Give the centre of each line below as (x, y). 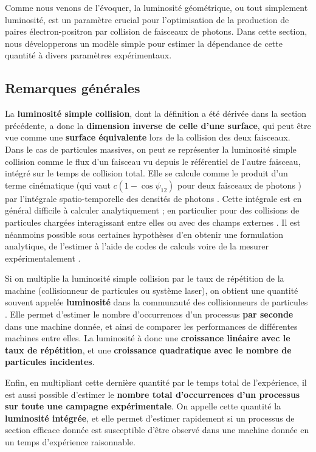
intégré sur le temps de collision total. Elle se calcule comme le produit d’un (146, 173)
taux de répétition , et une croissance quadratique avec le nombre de (148, 349)
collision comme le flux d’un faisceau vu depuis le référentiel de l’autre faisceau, (153, 161)
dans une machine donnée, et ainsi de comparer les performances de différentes (151, 326)
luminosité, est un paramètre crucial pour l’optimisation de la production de (147, 19)
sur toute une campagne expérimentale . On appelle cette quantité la (143, 406)
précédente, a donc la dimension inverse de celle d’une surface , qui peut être (158, 125)
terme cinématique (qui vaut (58, 185)
